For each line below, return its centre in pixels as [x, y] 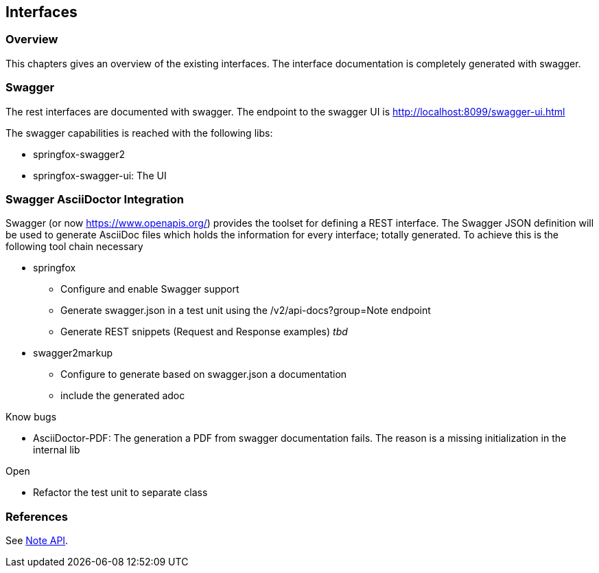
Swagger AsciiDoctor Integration [95, 199]
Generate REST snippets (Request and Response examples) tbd [204, 332]
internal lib [57, 450]
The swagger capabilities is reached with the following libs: [139, 133]
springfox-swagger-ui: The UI [100, 175]
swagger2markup [73, 353]
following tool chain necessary [74, 247]
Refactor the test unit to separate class [120, 493]
